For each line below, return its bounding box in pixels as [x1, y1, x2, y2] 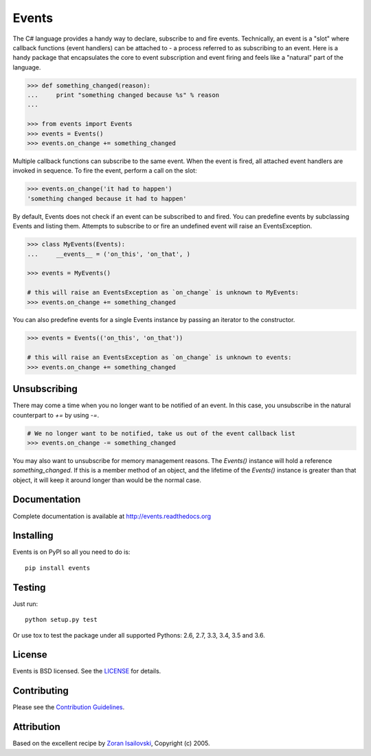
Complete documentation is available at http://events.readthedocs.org [12, 512, 212, 520]
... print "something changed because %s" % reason [27, 91, 220, 99]
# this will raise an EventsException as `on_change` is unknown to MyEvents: [27, 289, 299, 296]
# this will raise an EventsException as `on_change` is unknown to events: [27, 354, 292, 361]
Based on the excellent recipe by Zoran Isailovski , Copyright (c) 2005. [12, 739, 210, 748]
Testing [12, 581, 46, 593]
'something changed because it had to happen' [27, 195, 187, 202]
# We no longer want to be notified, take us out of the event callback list [27, 429, 295, 437]
